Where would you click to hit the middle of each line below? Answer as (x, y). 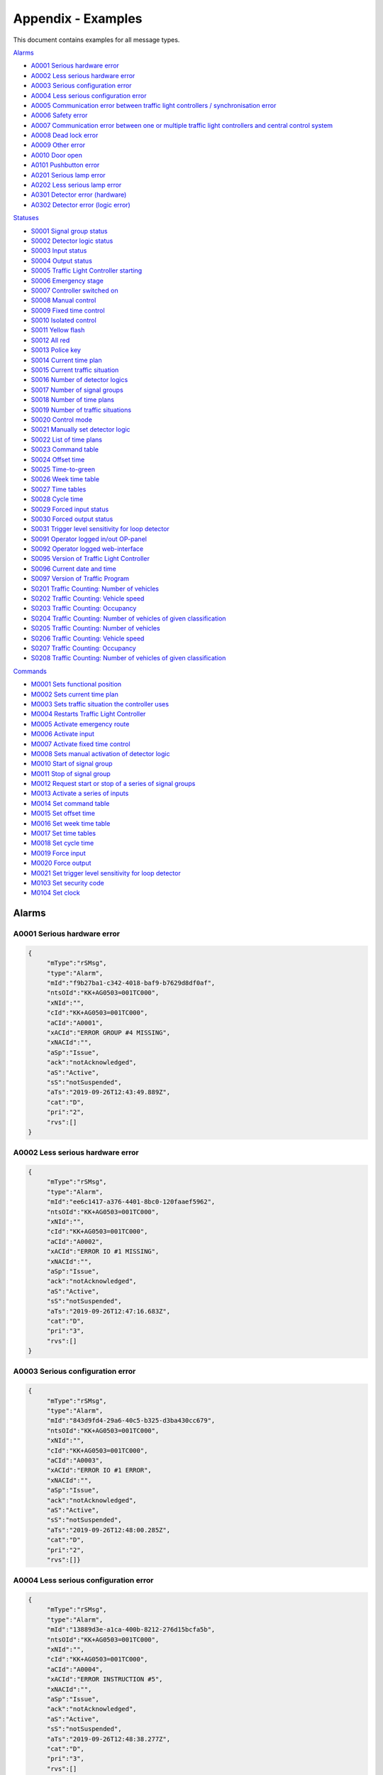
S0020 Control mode (61, 420)
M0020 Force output (61, 863)
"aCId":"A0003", (75, 1460)
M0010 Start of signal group (72, 764)
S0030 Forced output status (72, 519)
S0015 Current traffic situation (75, 370)
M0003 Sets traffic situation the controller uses (100, 704)
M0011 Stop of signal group (71, 773)
